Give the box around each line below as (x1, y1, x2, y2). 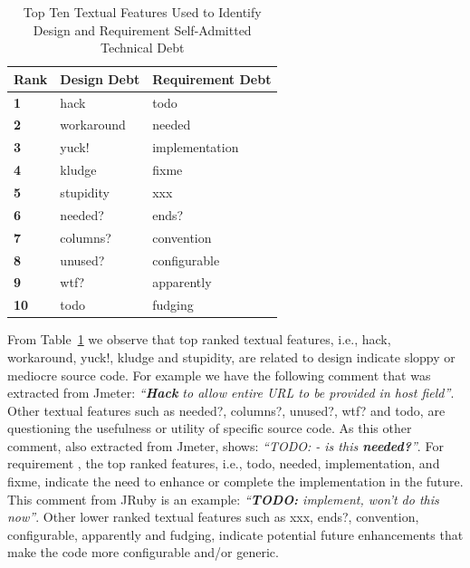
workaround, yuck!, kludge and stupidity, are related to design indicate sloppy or (7, 347, 456, 366)
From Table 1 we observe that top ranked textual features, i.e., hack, (7, 330, 391, 349)
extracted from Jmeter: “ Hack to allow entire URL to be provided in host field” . (7, 383, 455, 402)
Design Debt (60, 69, 140, 88)
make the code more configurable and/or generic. (7, 543, 279, 562)
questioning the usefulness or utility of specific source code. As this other (7, 419, 412, 438)
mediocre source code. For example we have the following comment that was (7, 365, 431, 384)
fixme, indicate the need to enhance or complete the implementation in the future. (7, 472, 464, 491)
